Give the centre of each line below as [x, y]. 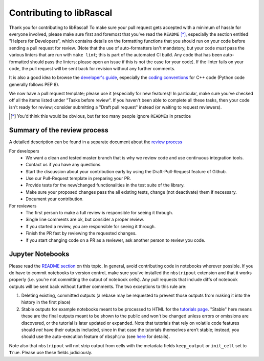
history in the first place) [46, 302]
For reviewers [23, 206]
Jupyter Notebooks [39, 254]
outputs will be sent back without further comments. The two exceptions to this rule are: [98, 286]
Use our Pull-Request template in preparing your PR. [78, 179]
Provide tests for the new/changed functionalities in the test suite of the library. [105, 185]
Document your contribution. [55, 199]
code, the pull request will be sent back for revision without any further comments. [92, 68]
